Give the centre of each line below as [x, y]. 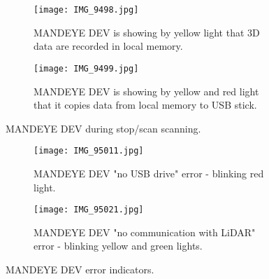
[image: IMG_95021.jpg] [89, 210]
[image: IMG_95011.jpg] [89, 151]
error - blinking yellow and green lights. [118, 246]
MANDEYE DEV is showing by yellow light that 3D [147, 32]
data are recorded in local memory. [108, 46]
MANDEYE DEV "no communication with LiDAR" [145, 232]
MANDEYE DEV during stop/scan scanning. [103, 128]
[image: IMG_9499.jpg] [86, 68]
